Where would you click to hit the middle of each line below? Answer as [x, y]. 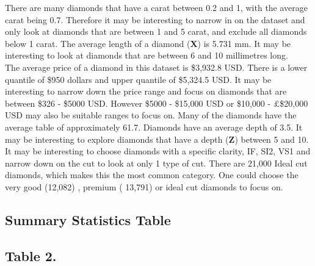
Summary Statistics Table [88, 219]
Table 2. [31, 255]
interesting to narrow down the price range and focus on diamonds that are [146, 91]
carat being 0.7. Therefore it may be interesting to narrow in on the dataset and [155, 19]
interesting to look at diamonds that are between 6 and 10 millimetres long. [147, 55]
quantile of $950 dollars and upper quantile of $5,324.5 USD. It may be [138, 79]
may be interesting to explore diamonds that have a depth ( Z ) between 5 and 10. [157, 139]
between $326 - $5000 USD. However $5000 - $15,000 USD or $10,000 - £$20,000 [157, 103]
